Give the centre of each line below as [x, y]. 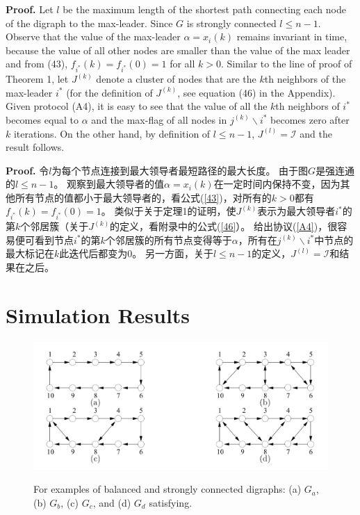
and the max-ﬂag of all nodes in [159, 119]
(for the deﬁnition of [109, 92]
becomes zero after [310, 119]
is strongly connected [231, 23]
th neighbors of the [305, 79]
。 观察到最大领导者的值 [109, 184]
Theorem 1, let [37, 79]
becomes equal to [42, 119]
